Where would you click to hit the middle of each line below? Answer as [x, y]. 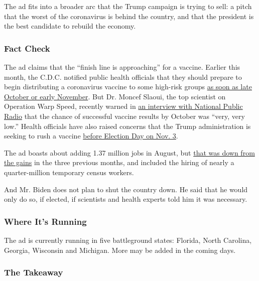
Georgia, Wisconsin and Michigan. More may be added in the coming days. [120, 250]
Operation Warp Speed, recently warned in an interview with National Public [123, 106]
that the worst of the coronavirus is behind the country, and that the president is [129, 16]
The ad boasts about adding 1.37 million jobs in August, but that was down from [129, 152]
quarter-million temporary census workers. [69, 172]
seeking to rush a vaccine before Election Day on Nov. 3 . [91, 136]
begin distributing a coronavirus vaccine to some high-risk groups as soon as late [128, 87]
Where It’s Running [45, 221]
